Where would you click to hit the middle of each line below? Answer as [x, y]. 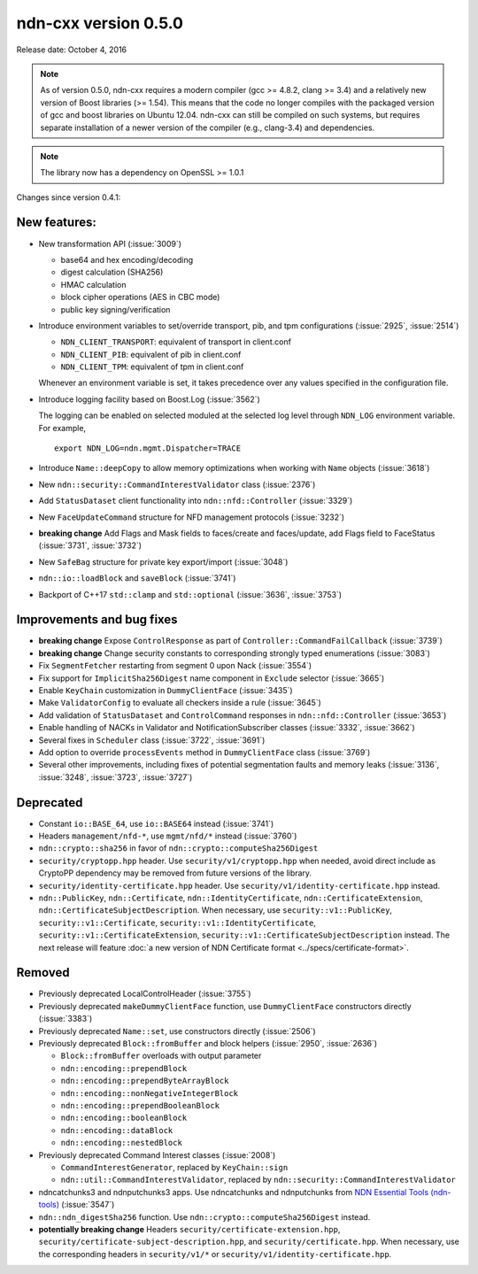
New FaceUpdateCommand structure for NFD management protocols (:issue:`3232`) [192, 517]
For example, [62, 428]
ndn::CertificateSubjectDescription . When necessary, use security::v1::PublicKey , [216, 910]
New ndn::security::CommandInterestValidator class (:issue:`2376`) [177, 484]
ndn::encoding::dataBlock [117, 1130]
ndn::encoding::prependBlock [124, 1068]
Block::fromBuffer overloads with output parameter [161, 1056]
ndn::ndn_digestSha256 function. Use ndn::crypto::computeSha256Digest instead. [204, 1216]
